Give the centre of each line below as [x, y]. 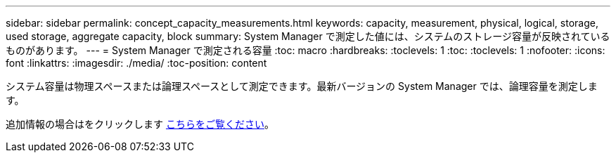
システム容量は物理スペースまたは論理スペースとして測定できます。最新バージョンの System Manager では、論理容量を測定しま [302, 86]
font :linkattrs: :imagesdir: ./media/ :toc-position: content [136, 63]
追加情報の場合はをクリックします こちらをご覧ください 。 [140, 124]
